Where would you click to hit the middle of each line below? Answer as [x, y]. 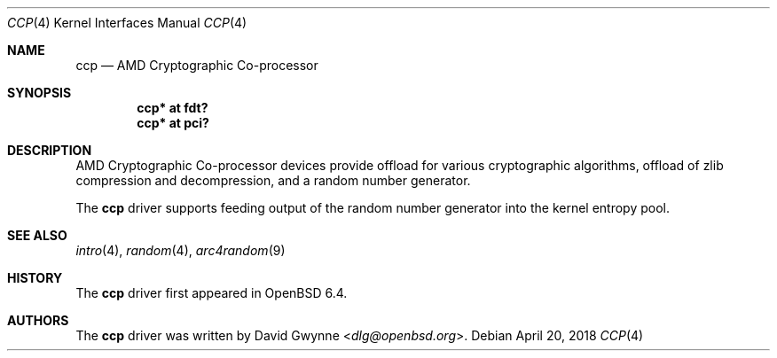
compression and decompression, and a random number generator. [273, 180]
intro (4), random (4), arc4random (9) [181, 250]
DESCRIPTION [50, 150]
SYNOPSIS [39, 93]
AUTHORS [38, 320]
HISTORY [35, 278]
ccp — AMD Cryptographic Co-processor [197, 65]
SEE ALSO [37, 235]
